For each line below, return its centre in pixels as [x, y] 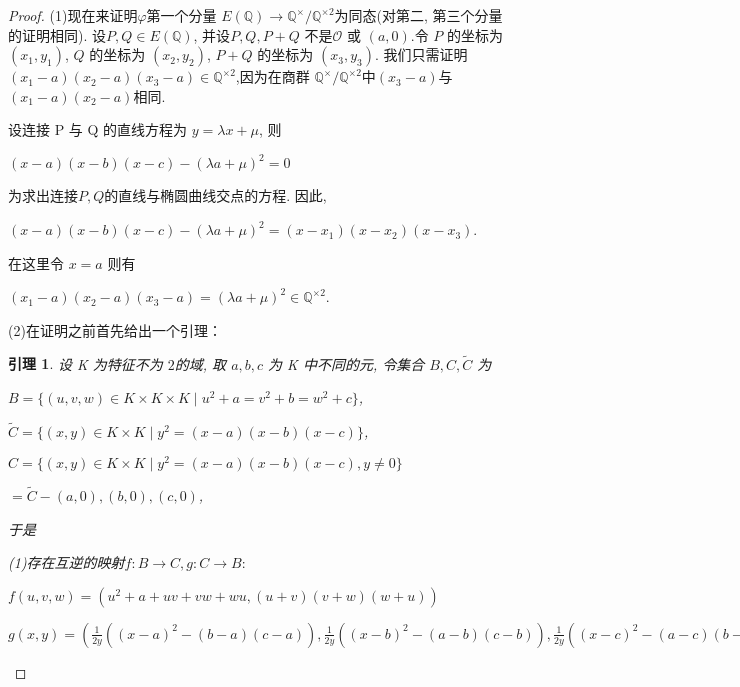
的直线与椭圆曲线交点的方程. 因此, [215, 195]
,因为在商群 [272, 76]
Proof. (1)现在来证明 [73, 15]
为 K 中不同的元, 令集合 [346, 363]
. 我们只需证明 [421, 54]
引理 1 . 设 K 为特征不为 [85, 363]
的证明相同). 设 [57, 34]
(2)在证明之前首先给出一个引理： [115, 329]
